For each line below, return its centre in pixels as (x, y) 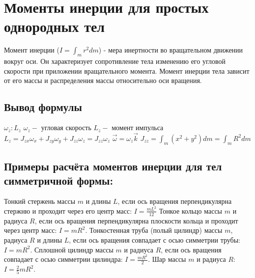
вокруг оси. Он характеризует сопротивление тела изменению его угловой (115, 61)
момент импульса (138, 127)
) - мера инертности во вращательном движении (171, 50)
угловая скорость (66, 127)
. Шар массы (167, 259)
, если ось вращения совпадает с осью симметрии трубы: (155, 239)
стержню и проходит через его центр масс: (68, 210)
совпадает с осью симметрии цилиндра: (63, 259)
